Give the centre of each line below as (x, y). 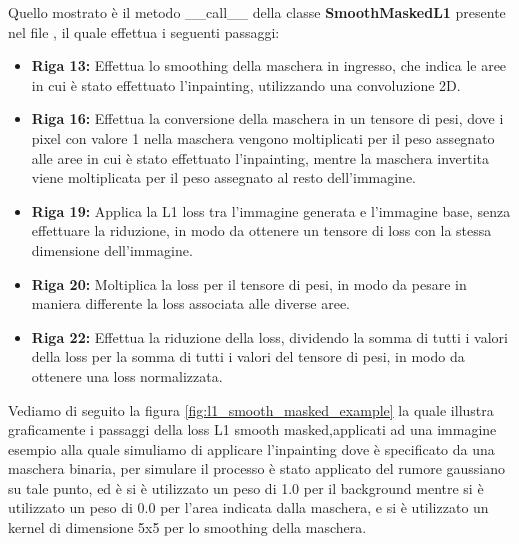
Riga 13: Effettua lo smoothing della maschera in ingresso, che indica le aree (269, 65)
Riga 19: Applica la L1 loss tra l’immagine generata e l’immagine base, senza (271, 210)
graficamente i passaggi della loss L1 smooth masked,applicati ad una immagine (252, 429)
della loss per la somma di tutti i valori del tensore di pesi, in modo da (248, 356)
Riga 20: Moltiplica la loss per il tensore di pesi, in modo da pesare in (249, 283)
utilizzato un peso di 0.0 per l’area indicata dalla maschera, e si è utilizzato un (248, 507)
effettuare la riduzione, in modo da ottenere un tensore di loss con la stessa (261, 230)
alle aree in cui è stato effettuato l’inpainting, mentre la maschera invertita (260, 157)
